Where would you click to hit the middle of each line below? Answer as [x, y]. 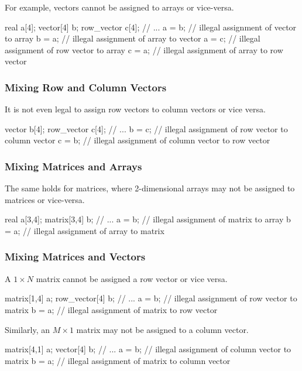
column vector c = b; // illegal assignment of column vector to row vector [138, 140]
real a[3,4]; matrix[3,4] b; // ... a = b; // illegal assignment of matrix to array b [148, 219]
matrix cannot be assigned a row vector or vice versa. [132, 278]
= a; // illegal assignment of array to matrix [85, 230]
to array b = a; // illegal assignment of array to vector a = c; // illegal [133, 38]
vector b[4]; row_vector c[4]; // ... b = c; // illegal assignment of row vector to [146, 128]
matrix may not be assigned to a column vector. [162, 329]
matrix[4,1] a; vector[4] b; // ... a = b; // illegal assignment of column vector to [148, 349]
